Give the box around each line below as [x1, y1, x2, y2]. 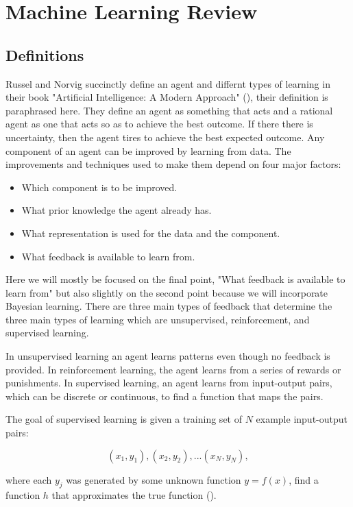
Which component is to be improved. [21, 180, 178, 194]
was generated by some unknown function [66, 472, 241, 486]
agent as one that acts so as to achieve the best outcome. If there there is [5, 116, 313, 131]
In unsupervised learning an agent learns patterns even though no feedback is [5, 349, 330, 363]
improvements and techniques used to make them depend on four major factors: [5, 157, 341, 171]
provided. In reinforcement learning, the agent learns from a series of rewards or [5, 362, 341, 376]
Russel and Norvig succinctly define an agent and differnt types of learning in [5, 76, 330, 90]
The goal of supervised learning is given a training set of [5, 412, 242, 426]
